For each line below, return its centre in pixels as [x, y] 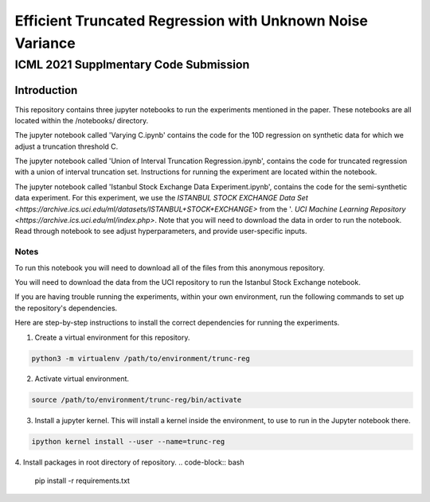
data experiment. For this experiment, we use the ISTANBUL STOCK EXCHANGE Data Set [161, 198]
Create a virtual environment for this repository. [112, 337]
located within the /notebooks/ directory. [82, 120]
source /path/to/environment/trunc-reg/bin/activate [137, 400]
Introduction [46, 90]
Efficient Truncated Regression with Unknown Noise [191, 21]
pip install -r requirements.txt [82, 481]
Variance [45, 43]
